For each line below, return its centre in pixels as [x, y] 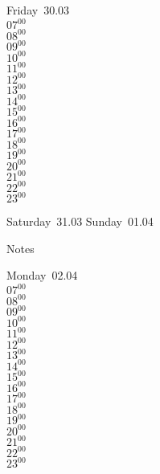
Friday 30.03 [38, 10]
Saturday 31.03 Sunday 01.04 [80, 221]
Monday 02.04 [42, 275]
